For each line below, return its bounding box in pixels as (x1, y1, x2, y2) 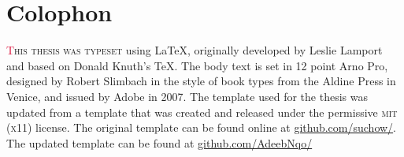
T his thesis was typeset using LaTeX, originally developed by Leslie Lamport (6, 42, 383, 58)
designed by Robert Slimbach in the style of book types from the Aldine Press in (6, 73, 396, 89)
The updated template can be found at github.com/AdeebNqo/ (6, 134, 313, 151)
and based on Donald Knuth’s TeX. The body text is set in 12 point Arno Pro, (6, 57, 388, 73)
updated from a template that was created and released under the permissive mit (6, 103, 398, 120)
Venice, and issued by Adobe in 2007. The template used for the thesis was (6, 88, 368, 104)
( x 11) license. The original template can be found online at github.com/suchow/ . (6, 119, 397, 136)
